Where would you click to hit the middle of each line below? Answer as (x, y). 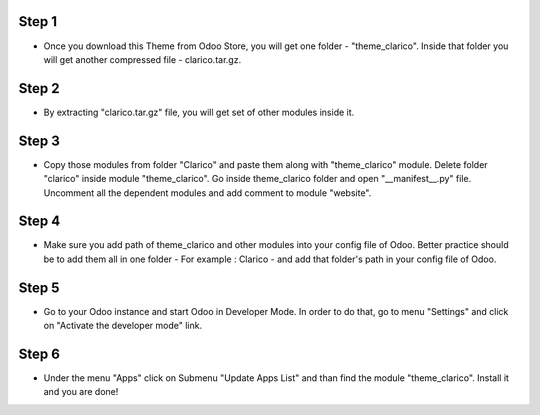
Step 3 (39, 140)
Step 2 (39, 88)
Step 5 (39, 287)
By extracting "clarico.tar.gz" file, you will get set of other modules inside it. (199, 112)
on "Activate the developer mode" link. (123, 326)
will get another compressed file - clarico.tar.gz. (142, 59)
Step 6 (39, 353)
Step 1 (38, 21)
